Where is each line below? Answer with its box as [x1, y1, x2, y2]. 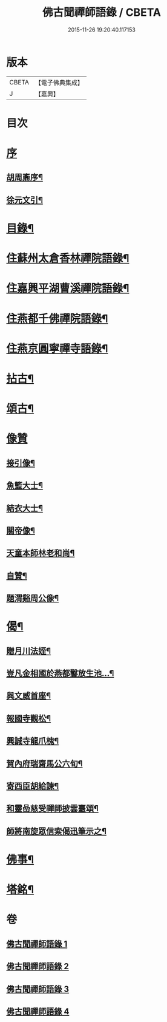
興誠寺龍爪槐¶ [6, 736, 59, 746]
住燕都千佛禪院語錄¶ [6, 312, 108, 325]
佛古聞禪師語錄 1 [6, 939, 68, 949]
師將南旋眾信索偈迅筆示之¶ [6, 826, 107, 836]
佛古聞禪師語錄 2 [6, 961, 70, 972]
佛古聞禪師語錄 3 [6, 984, 70, 994]
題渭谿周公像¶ [6, 593, 59, 604]
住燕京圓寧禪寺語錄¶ [6, 341, 108, 355]
